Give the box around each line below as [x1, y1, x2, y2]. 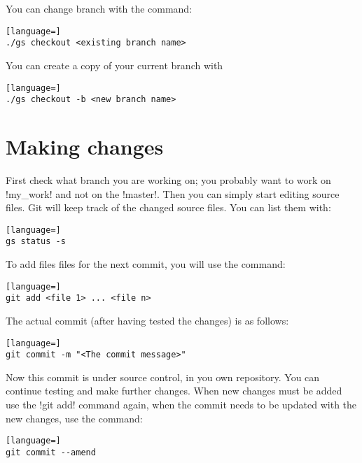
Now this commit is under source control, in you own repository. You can [6, 369, 320, 384]
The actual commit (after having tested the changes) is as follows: [6, 313, 289, 327]
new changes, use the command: [6, 411, 143, 425]
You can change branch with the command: [6, 1, 193, 15]
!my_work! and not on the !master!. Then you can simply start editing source [6, 186, 340, 201]
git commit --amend [6, 447, 96, 457]
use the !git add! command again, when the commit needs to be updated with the [6, 397, 357, 412]
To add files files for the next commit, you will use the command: [6, 257, 286, 271]
